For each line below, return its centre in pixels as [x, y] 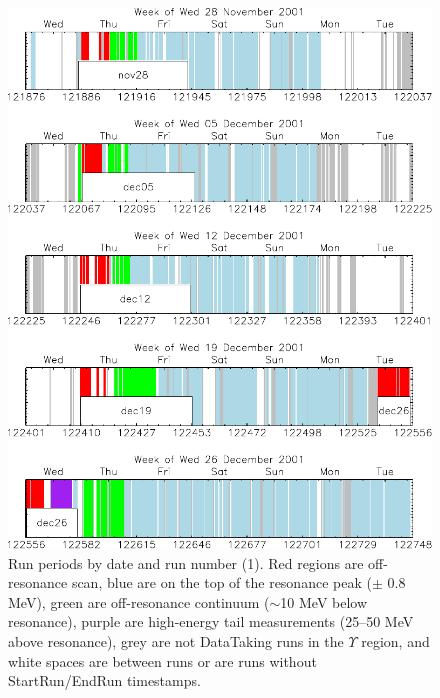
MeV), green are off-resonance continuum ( [139, 601]
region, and [395, 641]
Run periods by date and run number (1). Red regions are [186, 562]
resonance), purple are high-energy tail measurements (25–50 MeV [211, 621]
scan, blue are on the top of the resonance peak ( [221, 582]
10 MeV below [324, 601]
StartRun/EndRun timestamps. [104, 680]
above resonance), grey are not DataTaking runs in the [176, 641]
